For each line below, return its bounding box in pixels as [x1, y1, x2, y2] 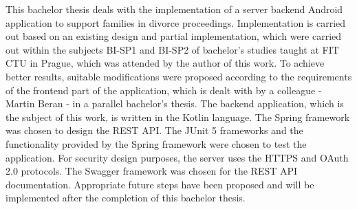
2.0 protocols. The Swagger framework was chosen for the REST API [6, 164, 298, 178]
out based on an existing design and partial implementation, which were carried [6, 29, 342, 43]
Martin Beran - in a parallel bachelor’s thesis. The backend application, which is [6, 96, 344, 111]
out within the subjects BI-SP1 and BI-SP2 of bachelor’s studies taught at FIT [6, 42, 339, 56]
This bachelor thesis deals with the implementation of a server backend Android [6, 2, 343, 16]
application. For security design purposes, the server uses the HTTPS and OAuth [6, 150, 349, 164]
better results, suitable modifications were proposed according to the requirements [6, 69, 352, 83]
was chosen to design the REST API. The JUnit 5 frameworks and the [6, 123, 303, 137]
